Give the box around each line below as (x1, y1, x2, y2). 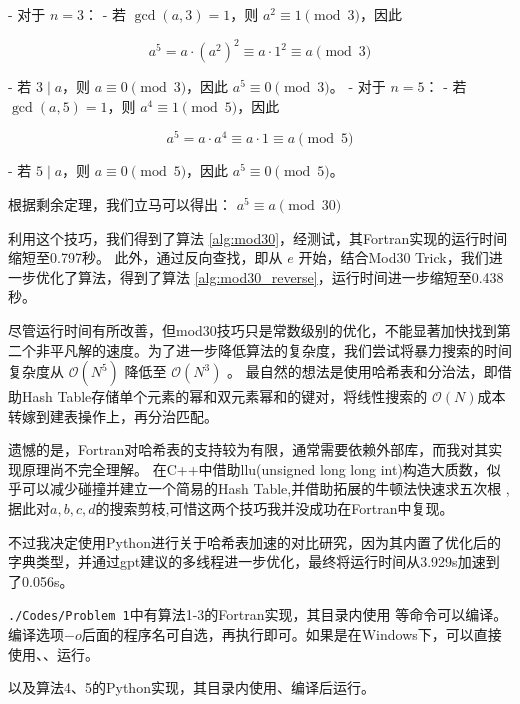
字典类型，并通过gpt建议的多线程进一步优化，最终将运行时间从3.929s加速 (8, 551, 486, 572)
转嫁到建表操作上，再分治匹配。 (8, 405, 218, 426)
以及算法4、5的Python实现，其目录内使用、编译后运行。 (8, 677, 375, 698)
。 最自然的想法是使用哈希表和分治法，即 (227, 361, 498, 382)
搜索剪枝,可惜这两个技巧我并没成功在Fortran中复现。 (109, 498, 454, 519)
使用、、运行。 (8, 643, 99, 664)
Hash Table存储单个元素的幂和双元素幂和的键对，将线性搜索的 (21, 386, 428, 407)
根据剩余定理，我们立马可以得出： (8, 193, 232, 214)
